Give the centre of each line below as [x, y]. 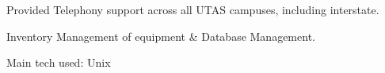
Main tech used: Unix [59, 62]
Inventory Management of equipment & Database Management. [161, 36]
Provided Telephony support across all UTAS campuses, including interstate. [193, 9]
